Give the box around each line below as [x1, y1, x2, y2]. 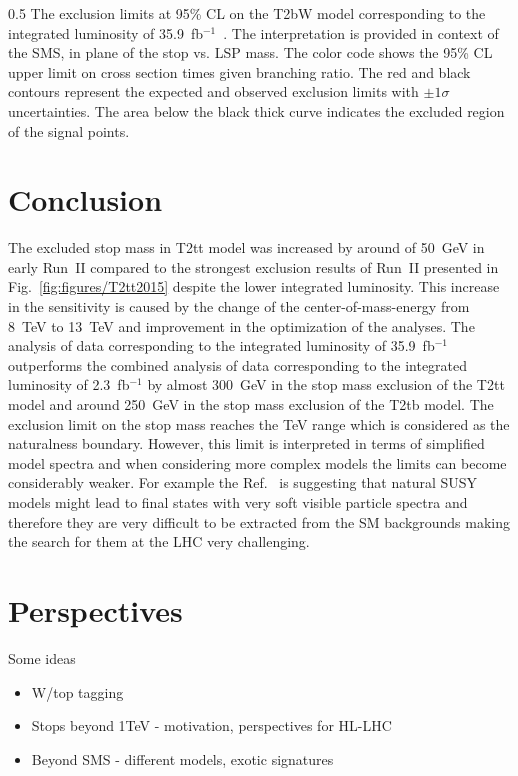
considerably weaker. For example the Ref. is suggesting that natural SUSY [8, 472, 478, 493]
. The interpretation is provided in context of [223, 22, 499, 43]
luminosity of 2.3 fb [8, 374, 130, 395]
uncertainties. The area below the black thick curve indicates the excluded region [8, 100, 505, 121]
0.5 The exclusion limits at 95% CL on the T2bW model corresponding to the [8, 3, 486, 23]
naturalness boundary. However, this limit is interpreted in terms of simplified [8, 433, 485, 454]
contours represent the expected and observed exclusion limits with [8, 81, 419, 102]
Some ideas [8, 647, 76, 668]
